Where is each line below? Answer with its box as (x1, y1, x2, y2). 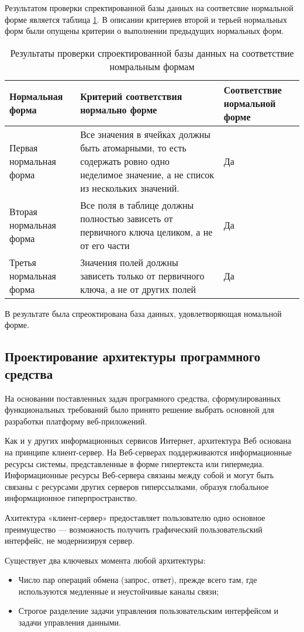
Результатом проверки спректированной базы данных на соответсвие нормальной (5, 2, 293, 13)
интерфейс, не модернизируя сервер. (5, 534, 134, 547)
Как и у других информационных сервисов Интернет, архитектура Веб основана (5, 434, 292, 447)
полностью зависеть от (80, 211, 173, 225)
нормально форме (80, 103, 157, 117)
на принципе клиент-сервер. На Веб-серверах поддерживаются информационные (5, 445, 292, 458)
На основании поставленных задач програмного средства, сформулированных (5, 392, 281, 404)
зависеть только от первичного (80, 268, 205, 282)
